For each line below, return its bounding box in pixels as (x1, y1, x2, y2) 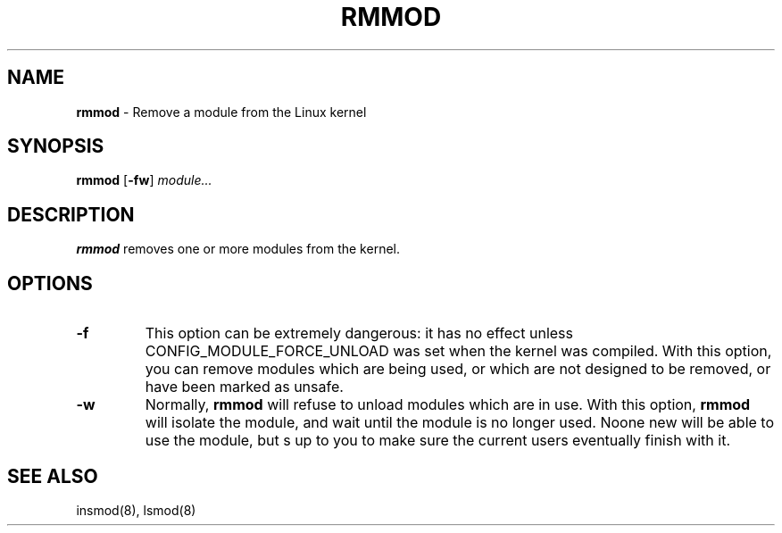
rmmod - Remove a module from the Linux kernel (76, 104, 367, 120)
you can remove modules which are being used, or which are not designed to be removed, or (145, 360, 771, 379)
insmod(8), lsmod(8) (76, 502, 196, 518)
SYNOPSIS (7, 135, 104, 158)
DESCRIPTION (7, 203, 135, 226)
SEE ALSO (7, 464, 98, 487)
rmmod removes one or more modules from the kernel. (76, 241, 400, 257)
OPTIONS (7, 271, 93, 295)
